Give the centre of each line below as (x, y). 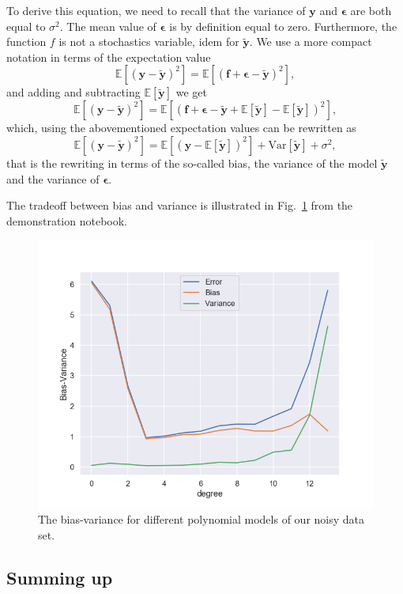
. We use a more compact (311, 42)
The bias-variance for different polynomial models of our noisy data (201, 519)
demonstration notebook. (67, 220)
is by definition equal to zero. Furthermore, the (283, 26)
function (26, 42)
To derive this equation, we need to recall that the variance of (156, 10)
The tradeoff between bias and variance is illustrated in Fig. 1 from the (180, 205)
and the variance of (53, 178)
